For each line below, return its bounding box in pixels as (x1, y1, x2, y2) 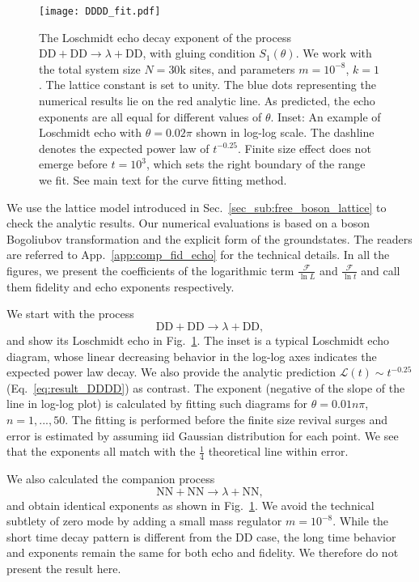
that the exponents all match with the (6, 443, 196, 460)
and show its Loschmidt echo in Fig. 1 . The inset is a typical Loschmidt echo (6, 331, 390, 348)
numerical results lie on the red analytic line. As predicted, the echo (39, 92, 375, 109)
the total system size (39, 60, 141, 77)
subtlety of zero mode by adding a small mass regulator (6, 512, 282, 529)
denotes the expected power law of (39, 139, 209, 156)
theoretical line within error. (208, 443, 349, 460)
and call (361, 261, 400, 278)
